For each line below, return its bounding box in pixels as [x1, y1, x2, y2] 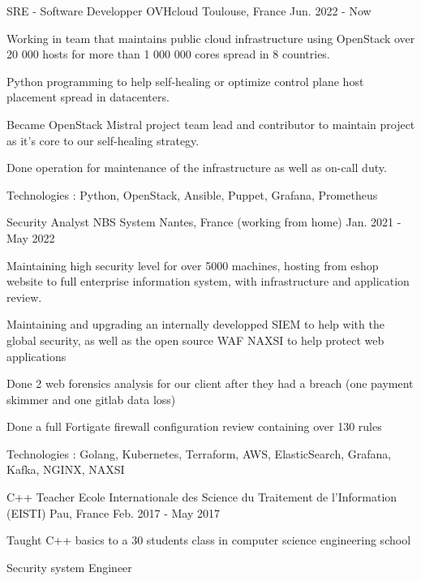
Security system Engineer [6, 558, 132, 575]
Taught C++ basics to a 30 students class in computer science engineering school [6, 532, 411, 549]
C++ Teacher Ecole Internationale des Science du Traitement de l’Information [6, 488, 397, 506]
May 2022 [6, 229, 55, 246]
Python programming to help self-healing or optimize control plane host [6, 72, 364, 89]
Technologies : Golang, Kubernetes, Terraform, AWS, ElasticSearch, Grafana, [6, 445, 392, 462]
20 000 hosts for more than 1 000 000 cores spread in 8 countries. [6, 45, 330, 62]
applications [6, 347, 67, 364]
